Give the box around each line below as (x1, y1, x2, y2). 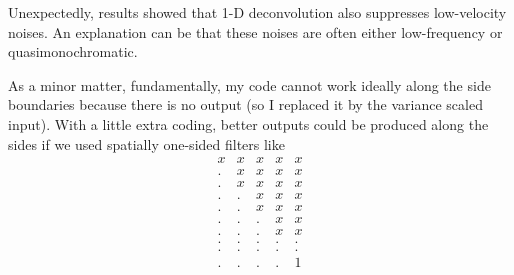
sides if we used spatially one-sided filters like (8, 133, 285, 154)
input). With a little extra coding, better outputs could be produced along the (8, 113, 489, 134)
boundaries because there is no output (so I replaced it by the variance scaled (8, 94, 483, 115)
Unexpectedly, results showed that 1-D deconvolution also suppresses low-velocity (8, 2, 507, 22)
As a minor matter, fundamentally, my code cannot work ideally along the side (8, 74, 491, 95)
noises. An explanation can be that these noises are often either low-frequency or (8, 21, 503, 42)
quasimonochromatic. (8, 41, 138, 62)
